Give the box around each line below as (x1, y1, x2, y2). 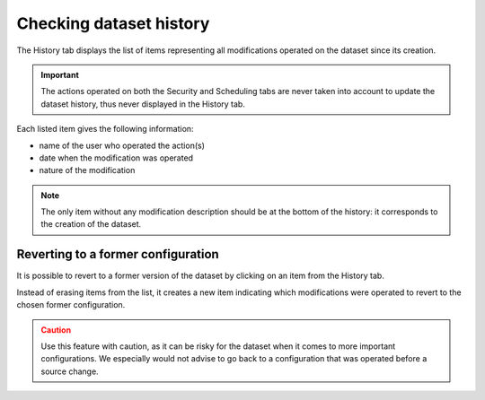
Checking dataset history (16, 13, 210, 33)
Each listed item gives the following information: (16, 124, 194, 135)
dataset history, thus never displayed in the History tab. (40, 99, 246, 109)
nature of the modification (39, 165, 136, 176)
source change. (40, 366, 99, 377)
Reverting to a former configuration (16, 247, 219, 262)
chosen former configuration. (16, 300, 126, 310)
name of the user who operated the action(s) (39, 140, 206, 151)
